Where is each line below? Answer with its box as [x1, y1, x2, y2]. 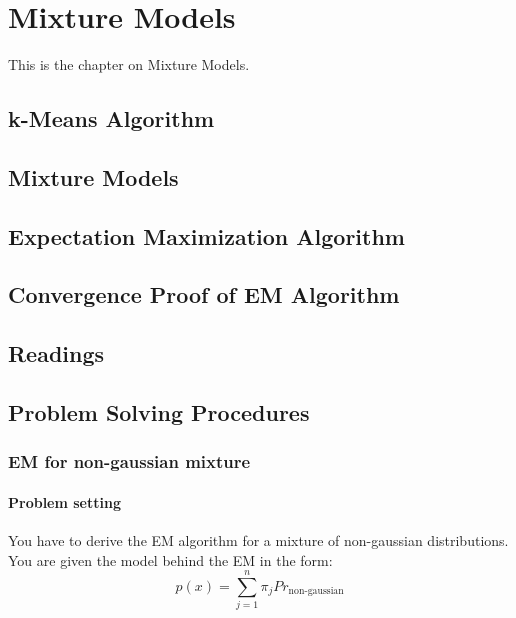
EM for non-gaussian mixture [8, 449, 251, 474]
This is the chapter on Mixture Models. [8, 54, 250, 75]
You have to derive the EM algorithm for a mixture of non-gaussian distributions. [8, 530, 509, 551]
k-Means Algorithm [8, 103, 215, 134]
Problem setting [8, 491, 121, 512]
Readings [8, 338, 105, 369]
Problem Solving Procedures [8, 397, 310, 428]
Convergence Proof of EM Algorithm [8, 279, 400, 310]
